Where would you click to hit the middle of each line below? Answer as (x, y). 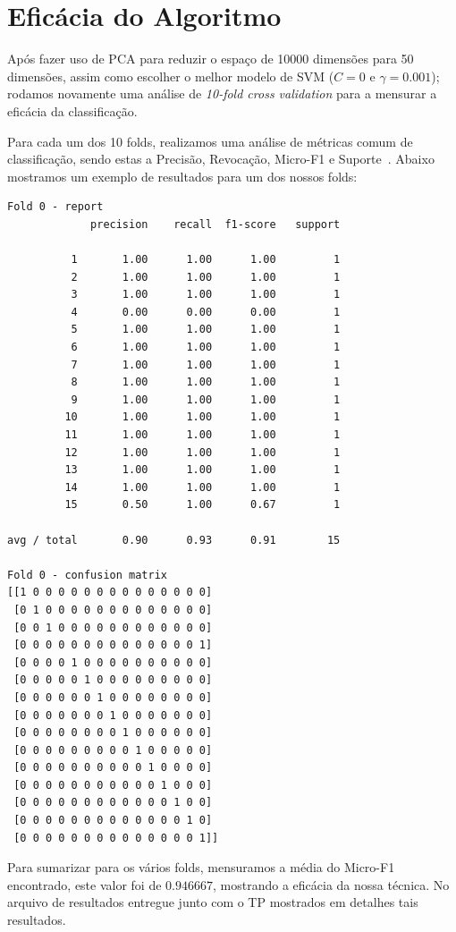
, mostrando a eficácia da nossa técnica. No (331, 884)
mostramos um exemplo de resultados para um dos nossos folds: (182, 176)
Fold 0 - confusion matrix (87, 575)
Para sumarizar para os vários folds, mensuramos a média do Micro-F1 (201, 867)
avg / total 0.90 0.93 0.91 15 (174, 540)
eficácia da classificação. (72, 110)
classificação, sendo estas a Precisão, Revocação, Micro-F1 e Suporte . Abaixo (221, 159)
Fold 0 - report (55, 207)
